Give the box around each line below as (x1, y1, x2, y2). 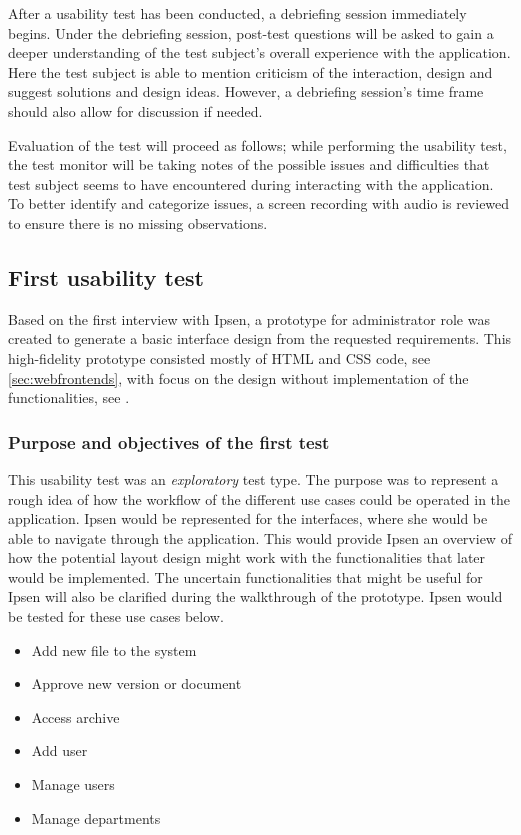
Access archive (31, 706, 120, 727)
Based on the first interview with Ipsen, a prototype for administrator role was (8, 308, 490, 329)
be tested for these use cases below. (8, 606, 224, 627)
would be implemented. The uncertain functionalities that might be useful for (8, 566, 483, 587)
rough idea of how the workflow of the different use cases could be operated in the (8, 488, 511, 509)
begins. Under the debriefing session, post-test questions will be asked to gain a (8, 22, 494, 43)
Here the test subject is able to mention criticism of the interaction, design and (8, 61, 493, 82)
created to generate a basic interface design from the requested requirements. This (8, 328, 512, 349)
